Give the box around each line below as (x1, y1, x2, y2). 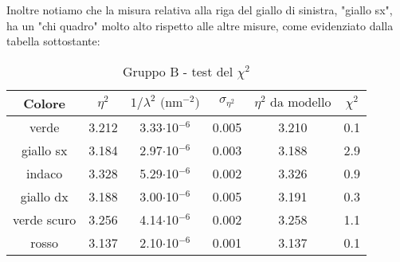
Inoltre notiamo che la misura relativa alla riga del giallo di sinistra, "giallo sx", (6, 2, 393, 18)
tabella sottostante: (6, 33, 100, 49)
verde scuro (13, 209, 76, 229)
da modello (270, 96, 331, 110)
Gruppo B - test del (122, 61, 233, 80)
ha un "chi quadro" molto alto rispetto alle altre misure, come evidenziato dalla (6, 17, 394, 33)
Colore (23, 93, 66, 112)
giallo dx (20, 186, 69, 205)
